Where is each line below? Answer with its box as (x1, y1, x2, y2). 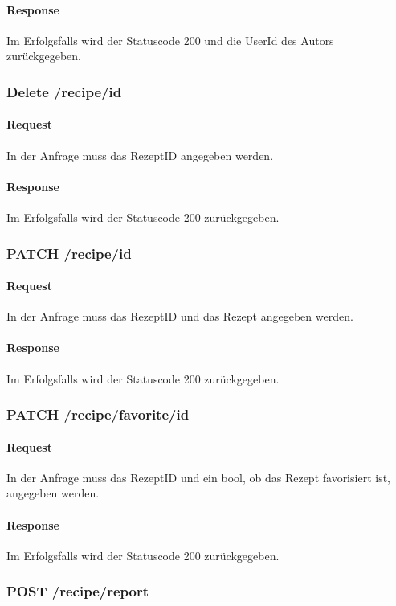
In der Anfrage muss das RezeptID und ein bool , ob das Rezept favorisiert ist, (6, 469, 390, 485)
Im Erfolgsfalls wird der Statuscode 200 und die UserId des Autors (6, 31, 334, 48)
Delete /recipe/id (6, 81, 122, 101)
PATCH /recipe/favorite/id (6, 404, 190, 424)
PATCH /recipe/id (6, 243, 132, 263)
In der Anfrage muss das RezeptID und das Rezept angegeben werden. (6, 308, 353, 325)
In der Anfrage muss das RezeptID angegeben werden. (6, 146, 274, 163)
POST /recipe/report (6, 581, 149, 601)
